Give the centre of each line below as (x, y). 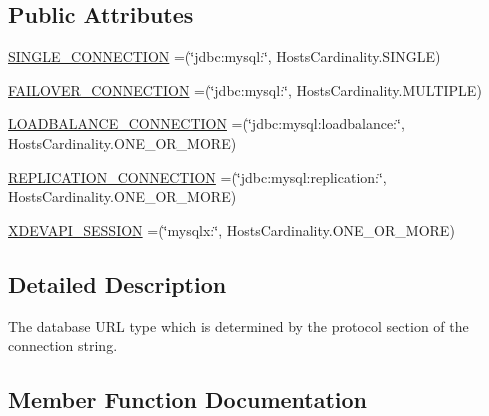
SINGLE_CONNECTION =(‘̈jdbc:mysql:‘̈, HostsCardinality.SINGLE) (224, 56)
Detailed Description (117, 283)
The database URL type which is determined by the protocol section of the (238, 325)
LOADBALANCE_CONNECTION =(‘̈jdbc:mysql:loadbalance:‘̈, (206, 123)
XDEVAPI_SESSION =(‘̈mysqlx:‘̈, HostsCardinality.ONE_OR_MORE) (231, 229)
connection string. (63, 345)
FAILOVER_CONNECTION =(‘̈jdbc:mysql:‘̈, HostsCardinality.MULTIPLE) (245, 89)
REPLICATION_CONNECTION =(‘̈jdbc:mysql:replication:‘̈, (197, 176)
